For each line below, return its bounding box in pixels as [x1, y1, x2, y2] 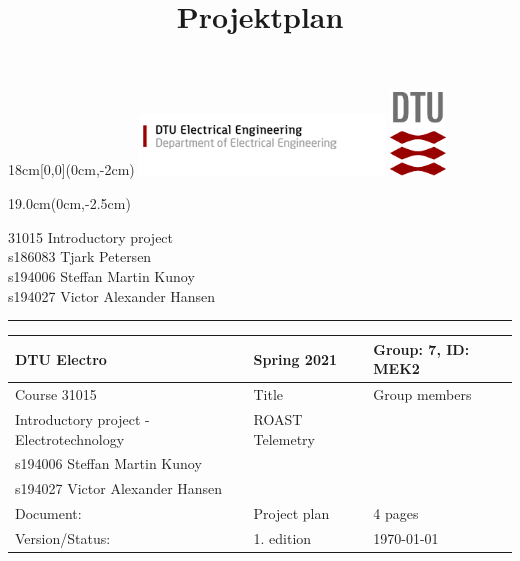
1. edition [253, 527, 312, 548]
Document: [15, 503, 82, 524]
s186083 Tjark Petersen [8, 246, 152, 267]
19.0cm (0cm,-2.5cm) [8, 193, 131, 214]
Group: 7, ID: [373, 338, 470, 359]
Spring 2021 [253, 348, 338, 369]
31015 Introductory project [8, 226, 174, 247]
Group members [373, 384, 472, 405]
